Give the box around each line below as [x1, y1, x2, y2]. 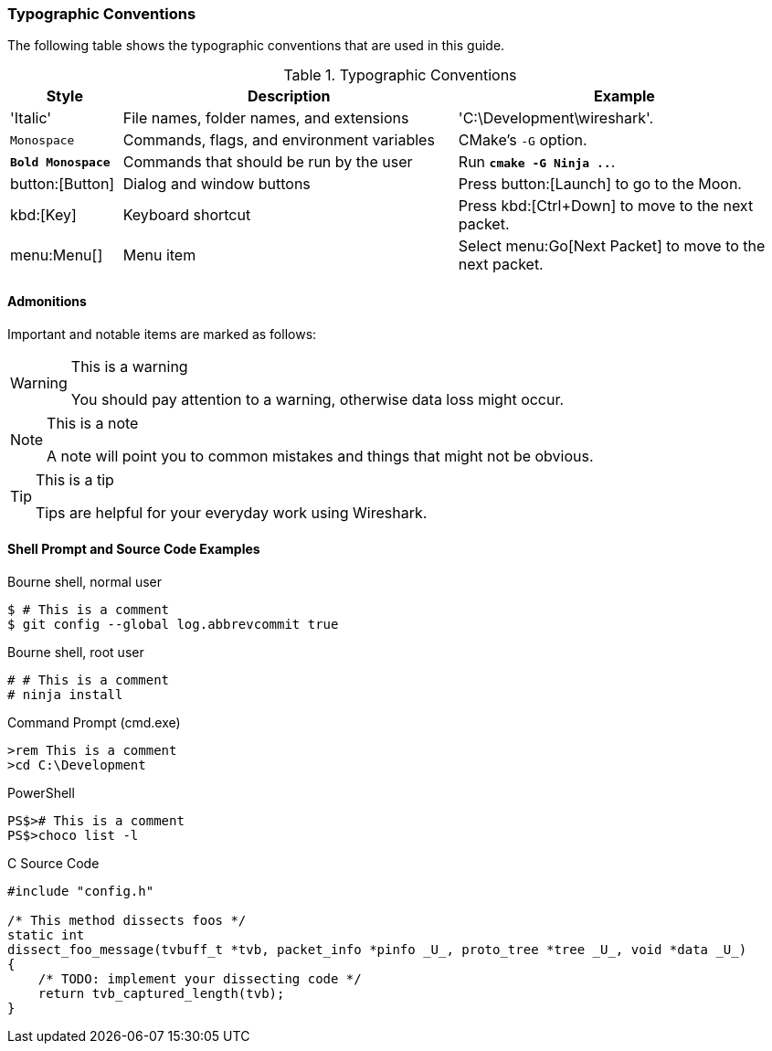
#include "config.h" [7, 883, 154, 898]
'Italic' [10, 109, 52, 128]
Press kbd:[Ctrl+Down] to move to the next [458, 196, 754, 216]
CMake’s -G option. [458, 131, 587, 150]
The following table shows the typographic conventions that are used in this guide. [7, 37, 505, 54]
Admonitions [7, 292, 87, 309]
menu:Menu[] [10, 246, 103, 265]
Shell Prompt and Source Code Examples [7, 541, 260, 557]
